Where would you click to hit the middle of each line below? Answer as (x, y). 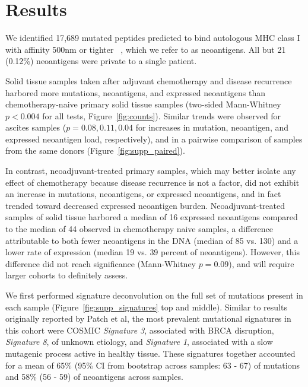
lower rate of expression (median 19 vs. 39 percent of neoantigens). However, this (153, 252)
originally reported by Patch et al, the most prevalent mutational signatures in (148, 318)
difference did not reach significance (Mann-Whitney (101, 263)
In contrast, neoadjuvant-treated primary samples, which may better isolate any (151, 171)
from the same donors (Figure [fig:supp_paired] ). (95, 150)
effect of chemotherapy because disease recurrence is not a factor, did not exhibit (153, 182)
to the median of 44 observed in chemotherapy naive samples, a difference (139, 229)
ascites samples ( (36, 127)
